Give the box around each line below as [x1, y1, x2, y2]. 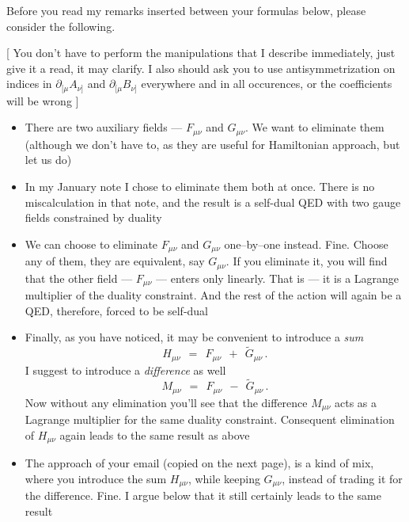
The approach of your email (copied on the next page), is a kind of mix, [25, 455, 374, 471]
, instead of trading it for [282, 471, 403, 487]
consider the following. [6, 17, 116, 34]
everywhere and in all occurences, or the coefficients [141, 75, 392, 92]
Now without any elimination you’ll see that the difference [25, 394, 308, 410]
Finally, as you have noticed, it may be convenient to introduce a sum [25, 329, 364, 345]
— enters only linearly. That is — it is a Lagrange [156, 269, 400, 286]
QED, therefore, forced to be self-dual [25, 302, 209, 318]
